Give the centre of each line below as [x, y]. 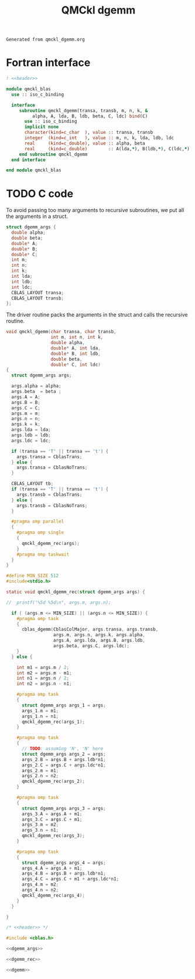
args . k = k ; [26, 424]
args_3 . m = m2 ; [40, 825]
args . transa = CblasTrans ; [49, 457]
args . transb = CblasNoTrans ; [52, 506]
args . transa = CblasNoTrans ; [52, 467]
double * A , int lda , [76, 348]
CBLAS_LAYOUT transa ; [38, 292]
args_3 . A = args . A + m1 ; [52, 814]
